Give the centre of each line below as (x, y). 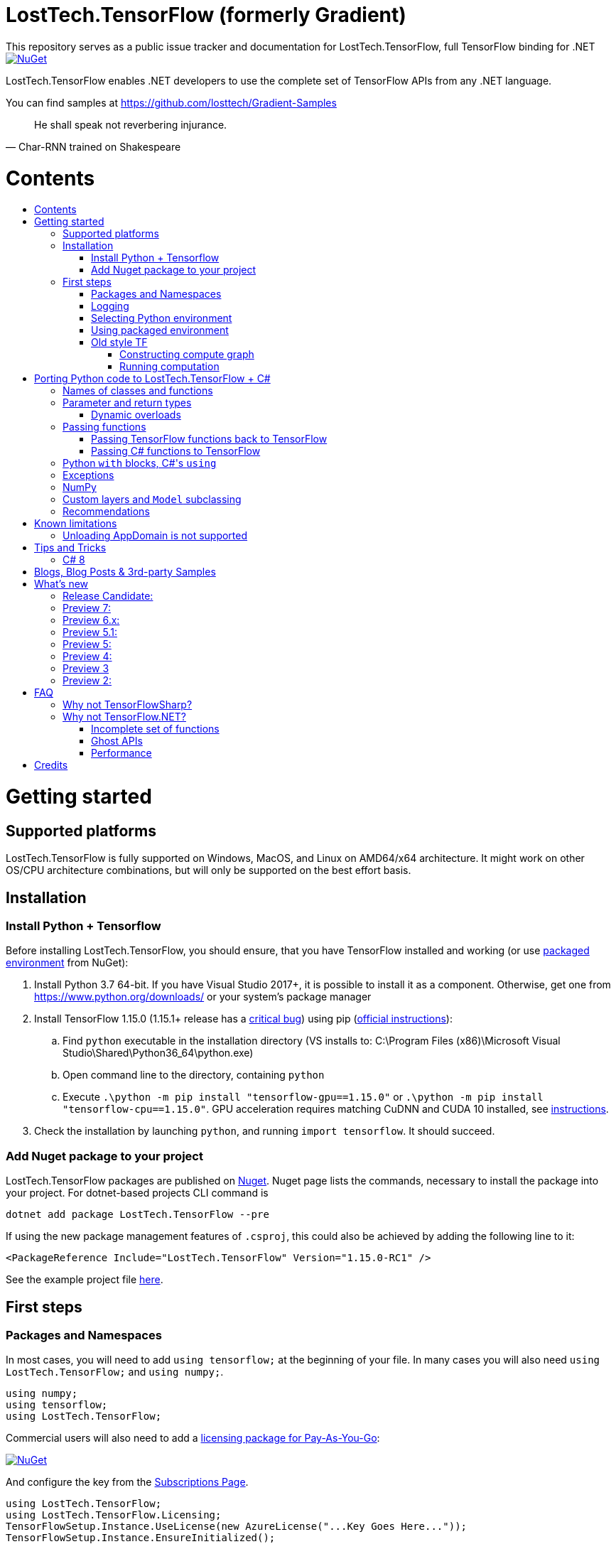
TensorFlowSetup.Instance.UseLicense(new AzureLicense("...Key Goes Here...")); (237, 1527)
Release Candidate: (108, 596)
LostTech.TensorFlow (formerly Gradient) (206, 15)
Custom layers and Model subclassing (152, 500)
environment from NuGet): (67, 963)
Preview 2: (87, 681)
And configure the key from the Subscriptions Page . (127, 1482)
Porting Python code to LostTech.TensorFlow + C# (152, 379)
